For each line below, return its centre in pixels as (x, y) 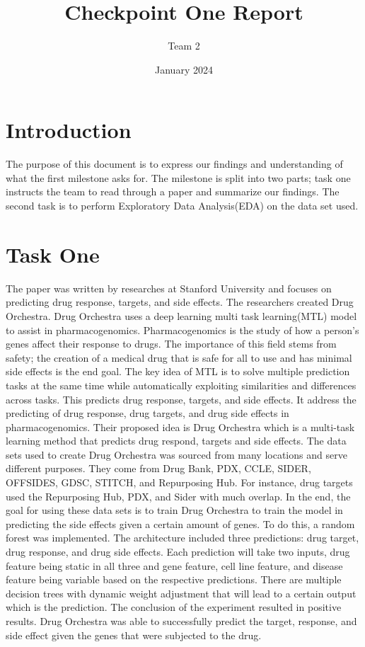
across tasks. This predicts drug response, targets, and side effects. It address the (181, 399)
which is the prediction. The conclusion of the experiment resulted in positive (174, 607)
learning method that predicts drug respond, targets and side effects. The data (176, 441)
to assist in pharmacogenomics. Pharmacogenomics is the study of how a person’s (182, 330)
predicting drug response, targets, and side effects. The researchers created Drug (180, 302)
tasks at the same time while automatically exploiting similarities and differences (181, 385)
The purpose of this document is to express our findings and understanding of (174, 164)
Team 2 (184, 46)
